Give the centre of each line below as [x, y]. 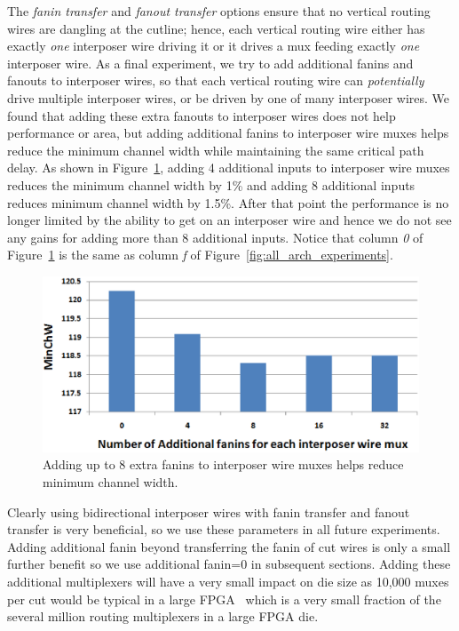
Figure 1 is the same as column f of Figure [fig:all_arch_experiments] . [200, 255]
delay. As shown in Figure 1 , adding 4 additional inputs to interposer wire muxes [229, 168]
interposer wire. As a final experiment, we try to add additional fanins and [210, 63]
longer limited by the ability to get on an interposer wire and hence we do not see [229, 220]
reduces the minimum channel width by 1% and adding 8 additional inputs [211, 184]
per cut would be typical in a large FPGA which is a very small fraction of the [224, 599]
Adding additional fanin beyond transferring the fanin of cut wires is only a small [229, 546]
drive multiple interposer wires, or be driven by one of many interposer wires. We [229, 97]
